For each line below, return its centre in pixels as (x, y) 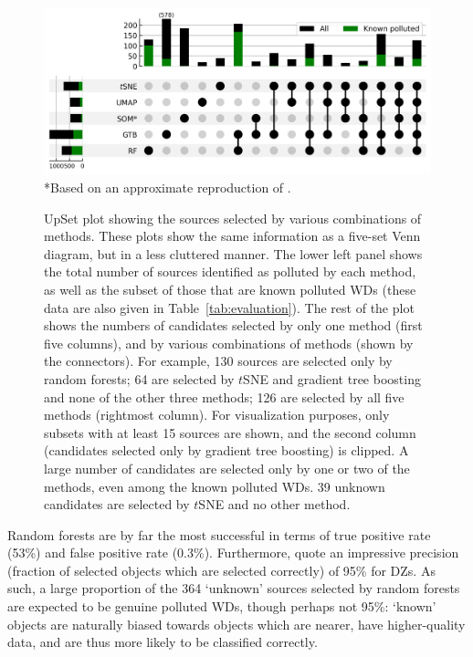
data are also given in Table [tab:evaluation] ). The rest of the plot (229, 307)
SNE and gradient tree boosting (332, 378)
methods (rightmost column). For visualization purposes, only (217, 415)
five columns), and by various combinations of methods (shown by (229, 343)
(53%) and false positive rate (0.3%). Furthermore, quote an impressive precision (233, 553)
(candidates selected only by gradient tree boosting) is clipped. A (226, 450)
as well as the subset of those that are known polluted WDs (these (230, 289)
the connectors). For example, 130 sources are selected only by (218, 361)
